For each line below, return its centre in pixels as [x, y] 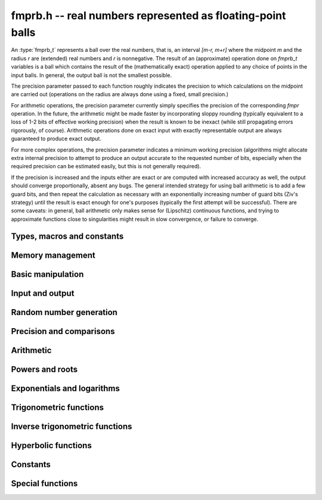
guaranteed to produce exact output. [56, 139]
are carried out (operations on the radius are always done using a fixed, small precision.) [120, 94]
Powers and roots [44, 369]
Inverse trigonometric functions [72, 426]
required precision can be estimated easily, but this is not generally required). [106, 166]
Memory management [53, 255]
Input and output [43, 293]
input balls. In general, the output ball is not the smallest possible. [92, 75]
